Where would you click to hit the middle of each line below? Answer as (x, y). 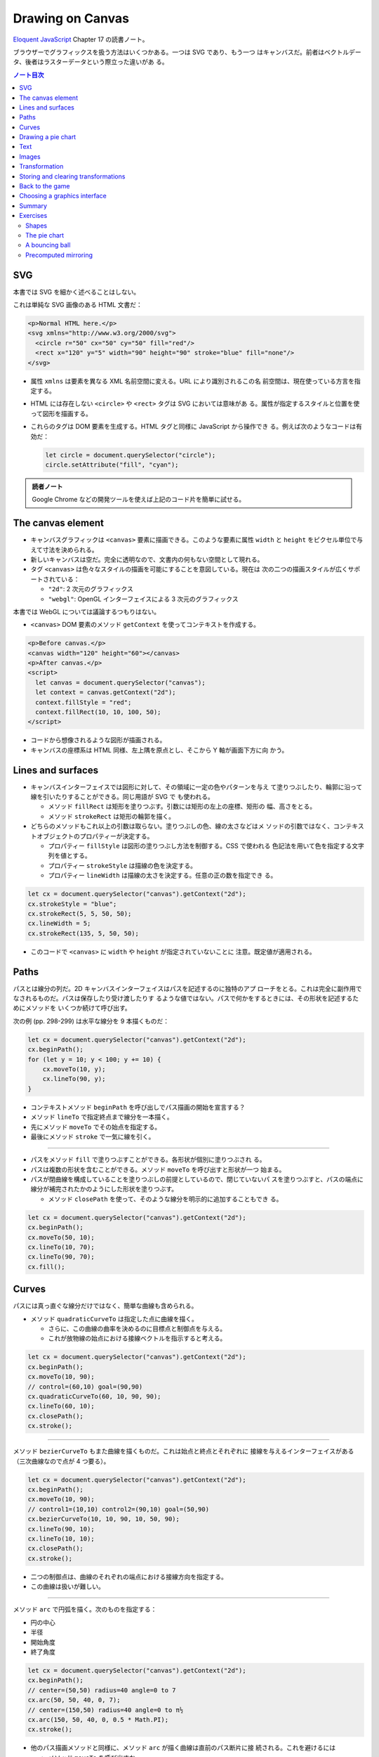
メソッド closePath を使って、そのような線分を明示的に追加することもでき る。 (165, 1199)
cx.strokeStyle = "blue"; (72, 904)
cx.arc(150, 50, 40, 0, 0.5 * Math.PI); (98, 1719)
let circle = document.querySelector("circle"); (131, 455)
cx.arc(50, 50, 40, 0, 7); (74, 1700)
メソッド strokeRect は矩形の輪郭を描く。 (112, 816)
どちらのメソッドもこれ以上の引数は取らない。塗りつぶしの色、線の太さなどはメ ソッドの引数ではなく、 (182, 826)
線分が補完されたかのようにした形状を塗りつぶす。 (104, 1189)
